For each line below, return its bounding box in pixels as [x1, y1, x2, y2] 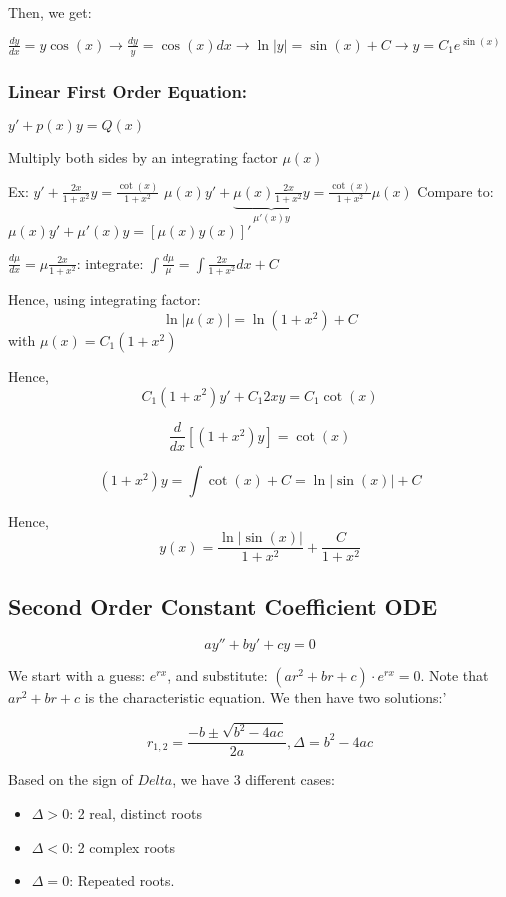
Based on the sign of [8, 769, 133, 790]
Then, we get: [8, 2, 92, 22]
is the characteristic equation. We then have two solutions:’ [84, 687, 447, 708]
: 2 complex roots [69, 836, 176, 857]
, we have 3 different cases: [172, 769, 335, 790]
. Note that [420, 665, 489, 686]
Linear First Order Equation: [8, 78, 248, 103]
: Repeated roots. [69, 870, 175, 891]
